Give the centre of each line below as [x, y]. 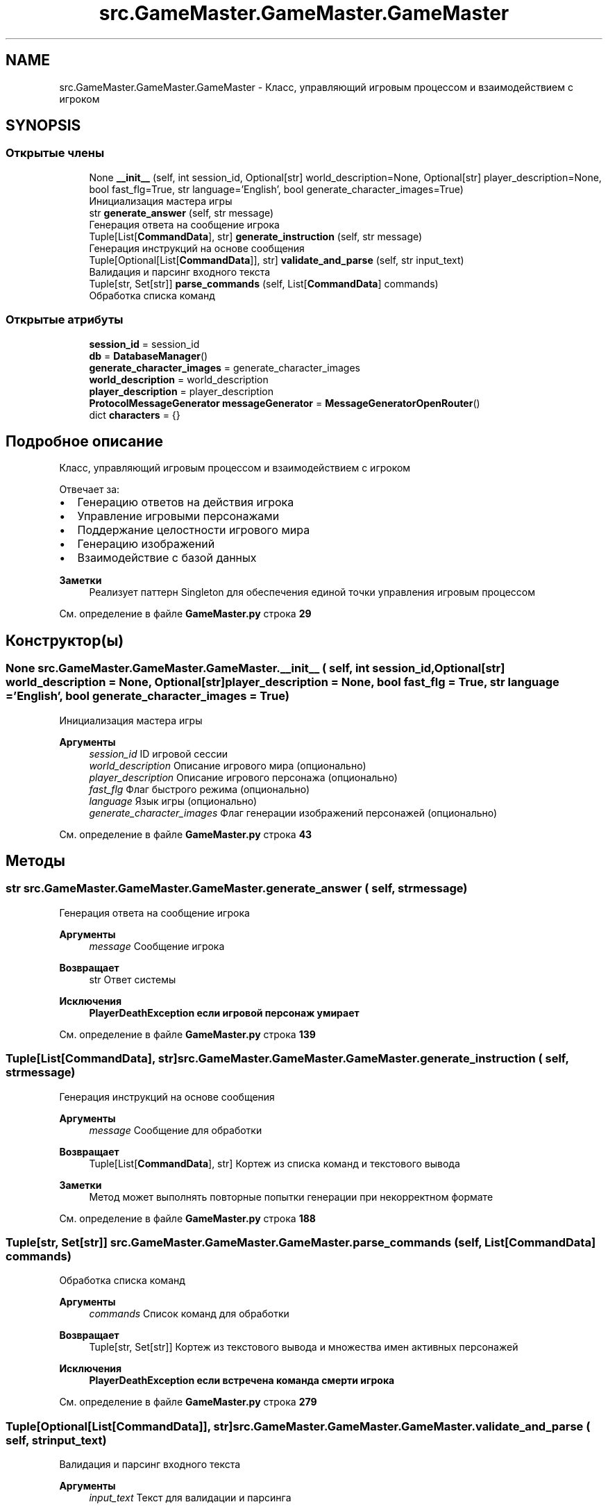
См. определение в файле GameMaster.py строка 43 [186, 834]
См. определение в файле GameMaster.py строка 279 [188, 1402]
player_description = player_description [181, 391]
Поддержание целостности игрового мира [194, 530]
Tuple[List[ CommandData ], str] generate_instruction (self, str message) [256, 236]
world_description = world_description [179, 379]
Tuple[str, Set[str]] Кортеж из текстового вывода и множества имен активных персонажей [304, 1347]
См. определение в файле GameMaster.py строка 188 [187, 1218]
